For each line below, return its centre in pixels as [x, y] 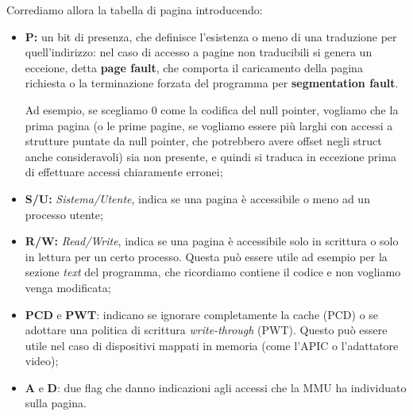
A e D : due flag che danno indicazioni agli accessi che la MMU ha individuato [216, 387]
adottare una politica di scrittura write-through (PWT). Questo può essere [206, 330]
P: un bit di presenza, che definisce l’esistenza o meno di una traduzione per [211, 36]
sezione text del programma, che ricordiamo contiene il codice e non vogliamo [213, 272]
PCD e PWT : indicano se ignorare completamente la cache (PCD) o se [202, 314]
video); [42, 361]
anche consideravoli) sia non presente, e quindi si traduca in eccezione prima [210, 156]
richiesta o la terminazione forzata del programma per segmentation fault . [212, 83]
